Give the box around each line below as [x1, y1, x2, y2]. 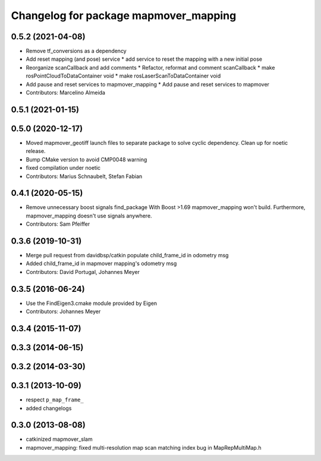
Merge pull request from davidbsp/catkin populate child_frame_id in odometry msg [26, 252, 229, 259]
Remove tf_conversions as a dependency [26, 48, 127, 55]
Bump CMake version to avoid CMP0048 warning [26, 155, 147, 163]
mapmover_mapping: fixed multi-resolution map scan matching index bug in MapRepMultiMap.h [26, 444, 262, 451]
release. [26, 148, 46, 155]
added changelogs [26, 404, 72, 412]
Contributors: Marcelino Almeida [26, 89, 105, 96]
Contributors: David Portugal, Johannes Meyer [26, 268, 140, 275]
